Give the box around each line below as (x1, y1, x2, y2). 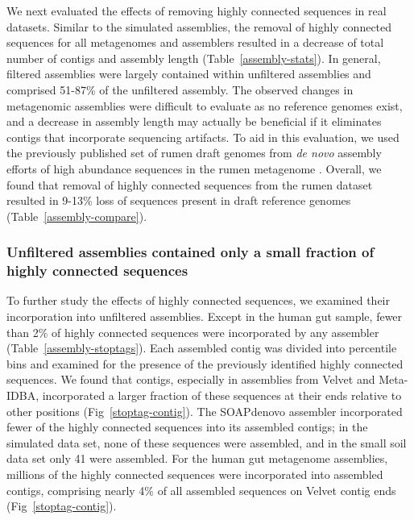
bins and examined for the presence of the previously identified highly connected (6, 355, 404, 372)
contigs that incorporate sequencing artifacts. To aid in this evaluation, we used (6, 128, 400, 145)
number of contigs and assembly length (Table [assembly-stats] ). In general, (6, 49, 381, 66)
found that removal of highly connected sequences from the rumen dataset (6, 176, 373, 193)
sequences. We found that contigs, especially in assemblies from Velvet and (6, 371, 375, 388)
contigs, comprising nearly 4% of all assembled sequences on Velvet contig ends (6, 481, 396, 498)
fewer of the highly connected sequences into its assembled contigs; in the (6, 418, 368, 435)
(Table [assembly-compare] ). (6, 207, 147, 224)
